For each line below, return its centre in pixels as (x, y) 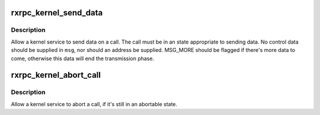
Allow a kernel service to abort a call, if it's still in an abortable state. (94, 104)
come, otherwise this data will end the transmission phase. (82, 58)
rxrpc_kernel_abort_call (56, 75)
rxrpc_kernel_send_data (57, 13)
